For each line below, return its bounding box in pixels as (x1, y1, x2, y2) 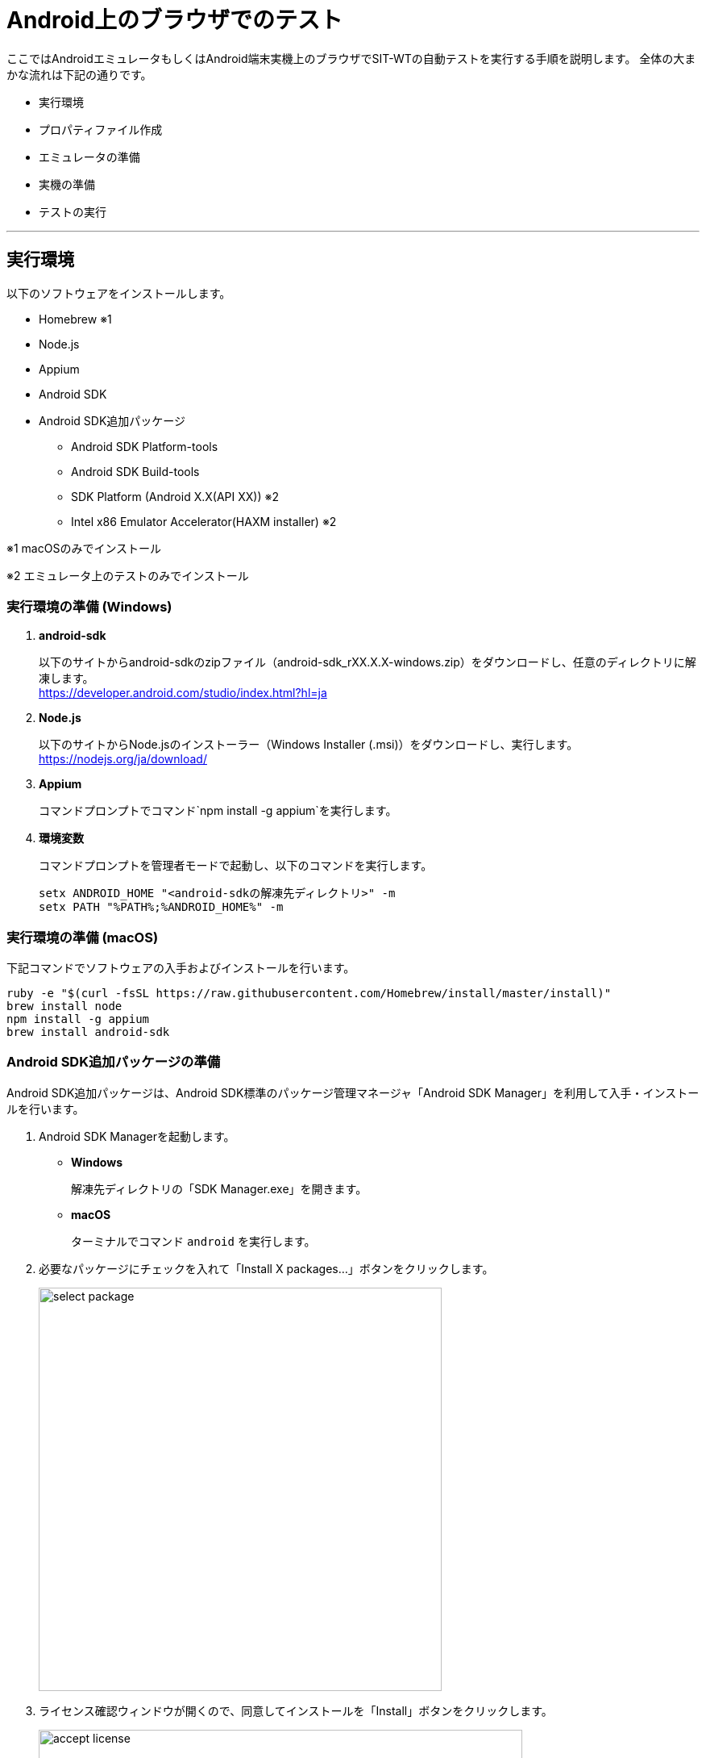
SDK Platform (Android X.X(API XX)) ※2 (71, 489, 279, 503)
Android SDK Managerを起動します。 (39, 1129, 235, 1143)
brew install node (6, 1000, 123, 1013)
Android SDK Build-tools (71, 464, 200, 478)
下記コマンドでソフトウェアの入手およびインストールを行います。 (6, 961, 355, 975)
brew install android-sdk (6, 1025, 170, 1039)
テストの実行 (39, 204, 106, 219)
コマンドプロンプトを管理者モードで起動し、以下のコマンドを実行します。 (39, 858, 433, 873)
